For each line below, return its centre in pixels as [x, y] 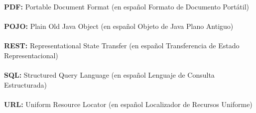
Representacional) [31, 55]
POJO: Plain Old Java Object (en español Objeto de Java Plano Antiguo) [119, 26]
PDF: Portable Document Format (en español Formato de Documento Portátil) [127, 6]
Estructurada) [25, 84]
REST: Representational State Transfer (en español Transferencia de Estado [122, 46]
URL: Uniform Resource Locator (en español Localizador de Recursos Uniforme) [128, 104]
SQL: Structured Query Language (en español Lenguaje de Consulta [109, 75]
